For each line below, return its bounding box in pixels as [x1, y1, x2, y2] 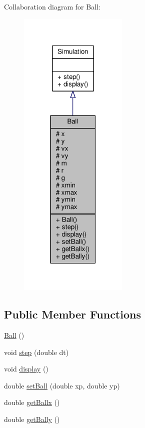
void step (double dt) [4, 346, 69, 357]
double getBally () [4, 414, 60, 424]
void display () [4, 363, 48, 374]
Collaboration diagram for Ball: [4, 1, 100, 11]
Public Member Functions [4, 306, 141, 322]
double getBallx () [4, 397, 60, 407]
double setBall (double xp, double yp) [4, 380, 120, 390]
